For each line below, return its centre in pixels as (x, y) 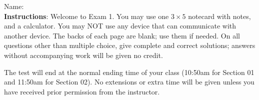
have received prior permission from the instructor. (82, 91)
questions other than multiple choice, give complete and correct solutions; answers (130, 45)
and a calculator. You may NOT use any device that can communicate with (120, 26)
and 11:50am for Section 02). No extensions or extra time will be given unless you (129, 82)
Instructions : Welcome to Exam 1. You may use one (86, 16)
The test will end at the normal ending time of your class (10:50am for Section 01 (129, 72)
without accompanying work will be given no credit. (83, 55)
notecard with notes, (219, 16)
